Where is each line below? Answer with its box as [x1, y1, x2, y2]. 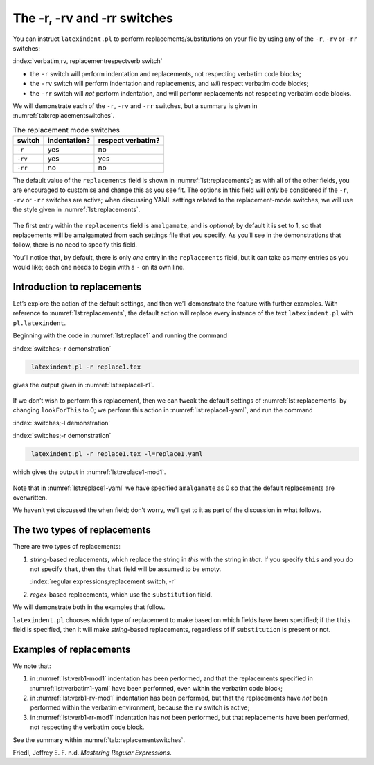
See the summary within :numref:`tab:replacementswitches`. [12, 735, 186, 744]
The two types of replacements [12, 524, 152, 536]
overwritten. [12, 493, 48, 502]
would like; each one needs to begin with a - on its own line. [12, 263, 185, 272]
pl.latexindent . [12, 319, 66, 327]
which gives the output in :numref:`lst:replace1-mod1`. [12, 468, 166, 476]
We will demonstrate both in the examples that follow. [12, 603, 166, 611]
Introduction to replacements [12, 281, 142, 292]
